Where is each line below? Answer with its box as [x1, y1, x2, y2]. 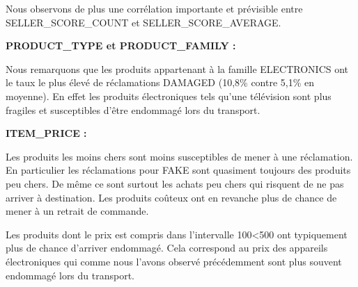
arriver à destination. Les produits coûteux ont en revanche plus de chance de [6, 190, 337, 204]
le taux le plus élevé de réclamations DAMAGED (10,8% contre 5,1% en [6, 75, 315, 90]
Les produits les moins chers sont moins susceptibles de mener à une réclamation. [6, 149, 353, 163]
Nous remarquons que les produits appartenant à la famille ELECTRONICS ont [6, 61, 349, 76]
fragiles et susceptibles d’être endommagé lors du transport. [6, 102, 260, 117]
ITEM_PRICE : [6, 126, 87, 140]
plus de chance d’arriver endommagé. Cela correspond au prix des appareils [6, 240, 328, 255]
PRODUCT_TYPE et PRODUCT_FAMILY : [6, 38, 236, 53]
